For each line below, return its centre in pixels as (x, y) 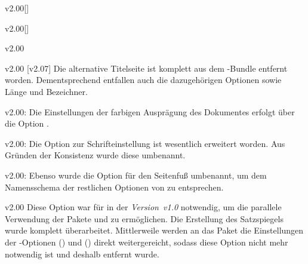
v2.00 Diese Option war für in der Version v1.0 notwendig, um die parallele (143, 207)
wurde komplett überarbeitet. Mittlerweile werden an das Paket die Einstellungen (154, 230)
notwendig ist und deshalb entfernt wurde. (82, 254)
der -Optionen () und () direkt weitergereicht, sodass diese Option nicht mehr (147, 242)
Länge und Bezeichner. (46, 91)
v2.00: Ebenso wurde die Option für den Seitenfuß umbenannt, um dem (136, 175)
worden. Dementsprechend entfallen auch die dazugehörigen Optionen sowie (143, 80)
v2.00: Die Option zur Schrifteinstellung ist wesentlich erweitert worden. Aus (145, 143)
